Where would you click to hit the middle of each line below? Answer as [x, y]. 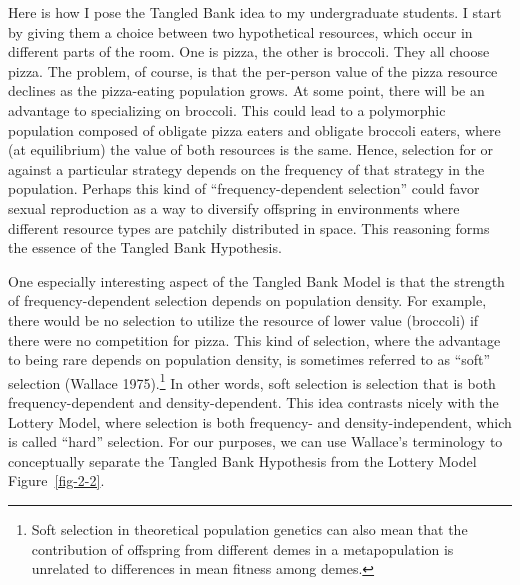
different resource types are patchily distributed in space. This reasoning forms [249, 227]
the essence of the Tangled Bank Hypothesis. [145, 247]
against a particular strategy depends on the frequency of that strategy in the [246, 168]
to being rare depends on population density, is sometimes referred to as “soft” [249, 359]
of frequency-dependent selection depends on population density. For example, [247, 300]
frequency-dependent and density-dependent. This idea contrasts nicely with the [253, 401]
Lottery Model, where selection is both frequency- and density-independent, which [260, 421]
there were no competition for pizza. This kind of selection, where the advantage [254, 339]
